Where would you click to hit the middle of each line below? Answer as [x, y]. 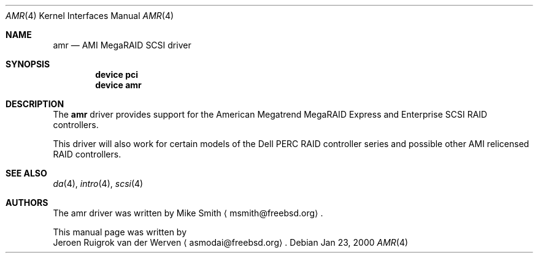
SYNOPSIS [28, 64]
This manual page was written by [120, 232]
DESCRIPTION [35, 104]
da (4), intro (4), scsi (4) [98, 184]
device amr [118, 85]
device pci [117, 74]
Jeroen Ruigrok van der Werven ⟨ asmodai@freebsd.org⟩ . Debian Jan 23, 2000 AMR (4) [231, 242]
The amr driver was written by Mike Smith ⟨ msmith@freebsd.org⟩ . [188, 213]
